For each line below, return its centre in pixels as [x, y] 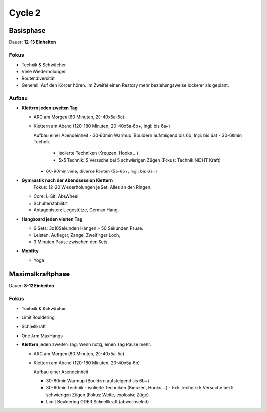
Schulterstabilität [51, 203]
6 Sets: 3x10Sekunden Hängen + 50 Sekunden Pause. [89, 228]
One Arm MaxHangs [42, 336]
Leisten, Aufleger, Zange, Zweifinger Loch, [77, 235]
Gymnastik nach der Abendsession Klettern [67, 180]
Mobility [30, 251]
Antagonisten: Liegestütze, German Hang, [76, 210]
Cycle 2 [25, 13]
